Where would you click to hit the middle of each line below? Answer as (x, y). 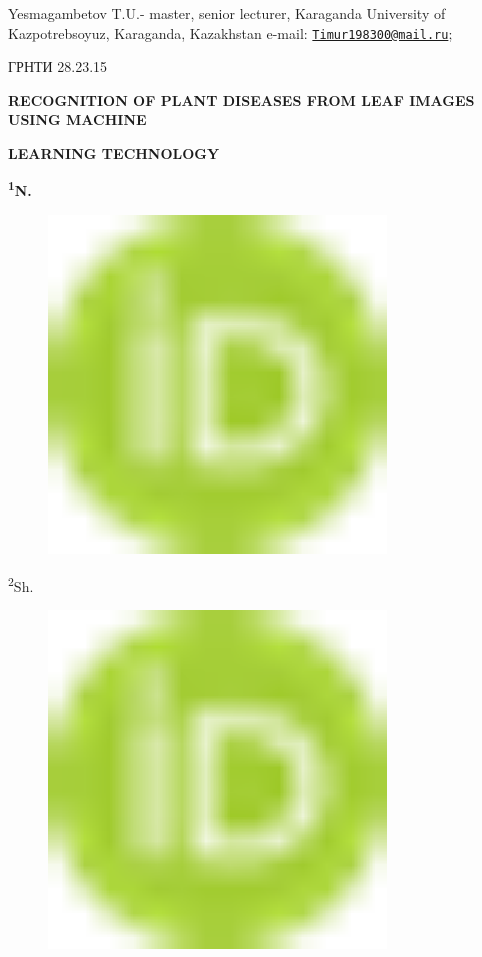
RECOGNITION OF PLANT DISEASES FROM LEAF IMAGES (241, 99)
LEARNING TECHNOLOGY (114, 153)
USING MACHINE (77, 119)
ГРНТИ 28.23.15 (58, 66)
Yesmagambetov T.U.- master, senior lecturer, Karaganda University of (227, 13)
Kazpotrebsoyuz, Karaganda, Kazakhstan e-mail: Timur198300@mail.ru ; (230, 32)
